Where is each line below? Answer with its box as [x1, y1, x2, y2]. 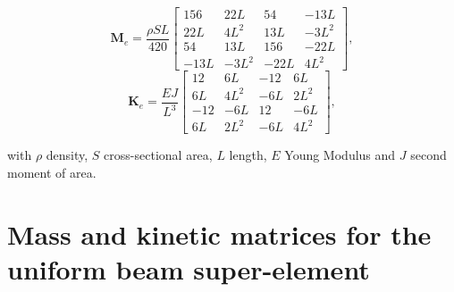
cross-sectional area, [104, 146, 213, 164]
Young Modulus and [284, 146, 396, 164]
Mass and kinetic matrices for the [7, 215, 432, 252]
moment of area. [7, 163, 97, 181]
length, [229, 146, 267, 164]
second [410, 146, 447, 164]
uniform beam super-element [7, 250, 370, 287]
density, [46, 146, 88, 164]
